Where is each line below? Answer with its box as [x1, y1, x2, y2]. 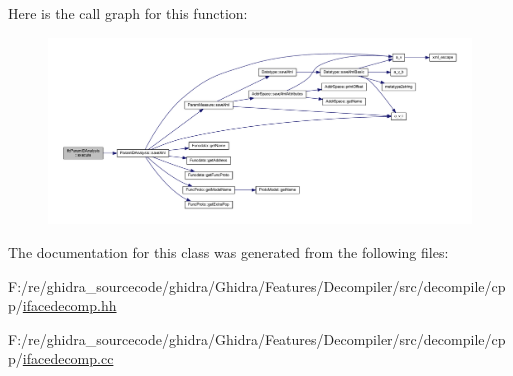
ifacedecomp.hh [22, 295, 117, 316]
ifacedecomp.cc [22, 348, 114, 369]
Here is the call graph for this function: [8, 3, 248, 23]
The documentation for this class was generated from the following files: [8, 241, 449, 262]
